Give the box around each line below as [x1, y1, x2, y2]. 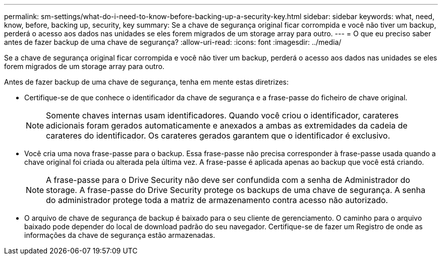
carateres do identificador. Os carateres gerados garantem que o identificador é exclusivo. [46, 131, 390, 141]
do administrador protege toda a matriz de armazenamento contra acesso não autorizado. [46, 195, 388, 205]
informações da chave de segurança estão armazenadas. [24, 231, 215, 239]
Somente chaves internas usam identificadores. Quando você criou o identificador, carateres [46, 110, 399, 120]
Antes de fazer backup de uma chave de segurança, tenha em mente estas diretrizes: [4, 78, 289, 86]
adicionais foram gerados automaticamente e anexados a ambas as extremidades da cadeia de [46, 120, 408, 131]
